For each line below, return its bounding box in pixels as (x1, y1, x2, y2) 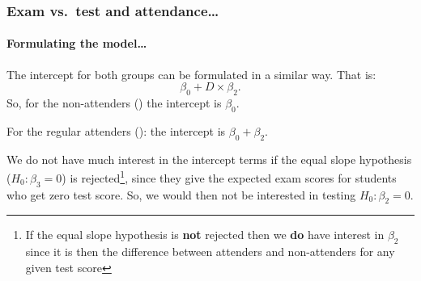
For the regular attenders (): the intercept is (6, 122, 226, 139)
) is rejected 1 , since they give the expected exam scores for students (62, 167, 397, 186)
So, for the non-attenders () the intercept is (6, 94, 222, 111)
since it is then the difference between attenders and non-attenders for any (25, 243, 395, 260)
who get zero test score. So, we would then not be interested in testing (6, 186, 356, 203)
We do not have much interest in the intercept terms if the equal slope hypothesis (6, 150, 412, 167)
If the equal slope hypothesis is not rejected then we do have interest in (25, 226, 385, 243)
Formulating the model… (6, 35, 147, 52)
